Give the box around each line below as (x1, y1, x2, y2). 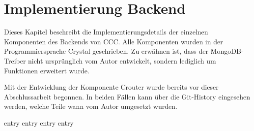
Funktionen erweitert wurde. (4, 65, 89, 75)
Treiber (4, 55, 26, 65)
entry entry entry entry (4, 117, 74, 128)
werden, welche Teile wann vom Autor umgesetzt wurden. (4, 101, 177, 111)
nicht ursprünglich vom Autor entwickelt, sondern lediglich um (28, 55, 216, 65)
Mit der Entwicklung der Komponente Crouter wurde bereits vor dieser (4, 82, 219, 92)
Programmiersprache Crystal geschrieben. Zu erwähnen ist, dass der (4, 46, 208, 56)
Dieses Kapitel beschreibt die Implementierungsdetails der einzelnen (4, 27, 208, 37)
